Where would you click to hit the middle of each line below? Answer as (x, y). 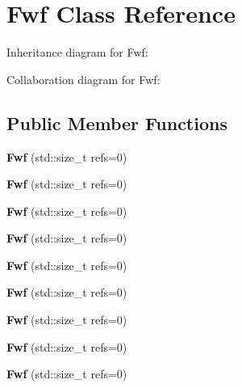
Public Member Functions (117, 122)
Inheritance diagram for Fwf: (77, 52)
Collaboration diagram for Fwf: (83, 79)
